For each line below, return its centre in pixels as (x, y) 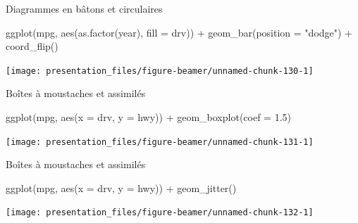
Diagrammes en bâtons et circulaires (84, 8)
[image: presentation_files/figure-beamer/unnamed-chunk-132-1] (160, 213)
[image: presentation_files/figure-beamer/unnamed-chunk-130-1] (160, 71)
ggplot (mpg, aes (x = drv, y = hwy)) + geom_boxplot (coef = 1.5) (148, 117)
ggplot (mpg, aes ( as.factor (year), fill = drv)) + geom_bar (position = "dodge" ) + (179, 32)
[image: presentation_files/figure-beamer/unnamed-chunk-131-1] (160, 142)
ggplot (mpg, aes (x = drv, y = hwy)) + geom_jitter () (121, 187)
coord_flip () (32, 46)
